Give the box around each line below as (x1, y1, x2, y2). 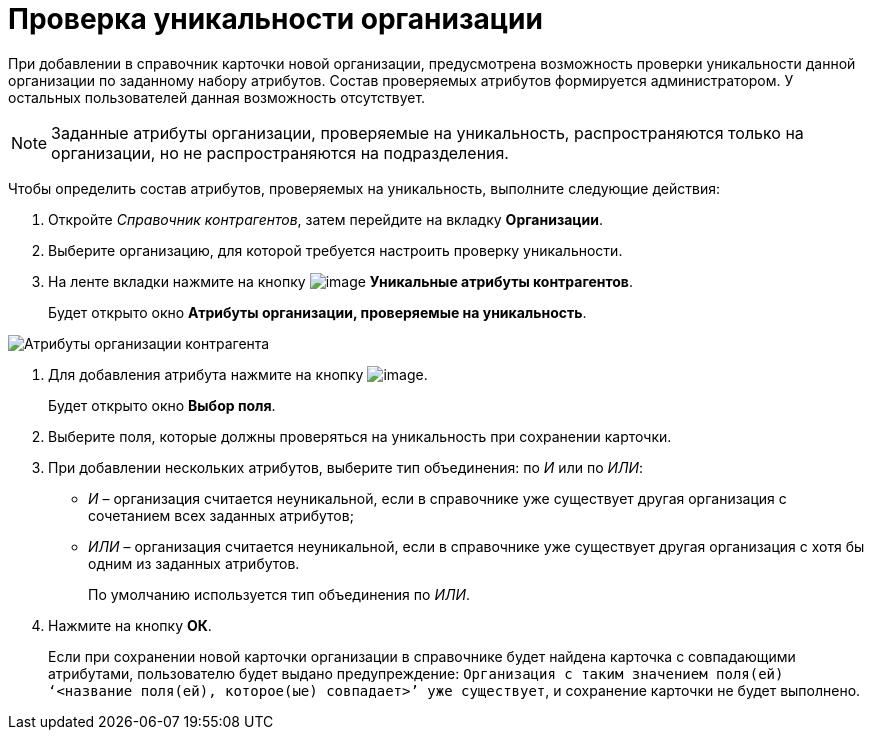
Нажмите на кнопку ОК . (48, 616, 212, 634)
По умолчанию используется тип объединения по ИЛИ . (88, 585, 471, 603)
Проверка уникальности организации (8, 2, 543, 36)
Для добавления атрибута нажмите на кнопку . (48, 365, 428, 383)
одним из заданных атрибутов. (88, 554, 300, 572)
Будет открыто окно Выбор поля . (48, 396, 276, 414)
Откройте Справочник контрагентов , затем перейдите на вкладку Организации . (48, 210, 603, 228)
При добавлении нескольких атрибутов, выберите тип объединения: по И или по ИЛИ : (48, 458, 644, 476)
